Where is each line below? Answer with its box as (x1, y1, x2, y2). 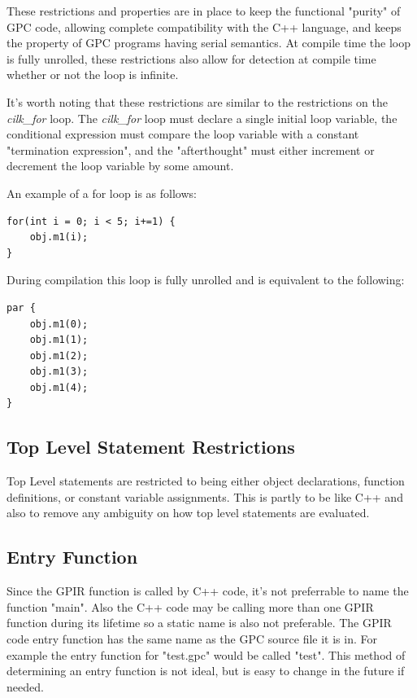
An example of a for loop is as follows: (7, 184, 197, 201)
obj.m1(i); (29, 231, 89, 244)
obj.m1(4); (29, 381, 89, 393)
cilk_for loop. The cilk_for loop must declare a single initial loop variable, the (7, 109, 397, 126)
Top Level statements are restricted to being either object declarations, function (7, 472, 405, 489)
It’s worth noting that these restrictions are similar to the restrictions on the (7, 93, 389, 110)
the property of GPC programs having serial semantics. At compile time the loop (7, 34, 410, 51)
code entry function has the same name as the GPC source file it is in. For (7, 630, 377, 648)
